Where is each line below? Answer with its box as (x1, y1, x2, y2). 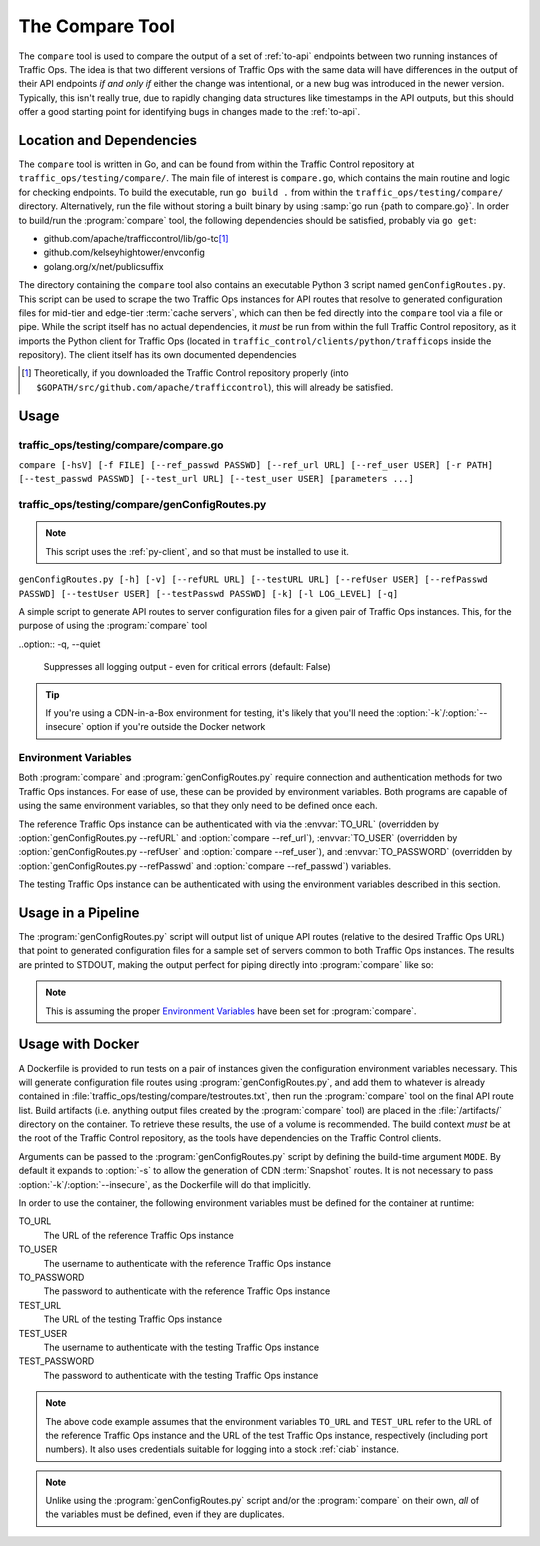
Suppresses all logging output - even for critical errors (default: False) (43, 661, 332, 673)
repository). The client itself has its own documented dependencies (18, 349, 297, 361)
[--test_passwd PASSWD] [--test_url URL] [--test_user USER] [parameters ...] (18, 473, 415, 485)
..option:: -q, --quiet (18, 638, 101, 650)
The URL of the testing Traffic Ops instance (43, 1313, 223, 1325)
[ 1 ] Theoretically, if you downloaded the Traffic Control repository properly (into (21, 367, 349, 379)
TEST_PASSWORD (18, 1355, 95, 1367)
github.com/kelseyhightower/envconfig (43, 246, 205, 259)
